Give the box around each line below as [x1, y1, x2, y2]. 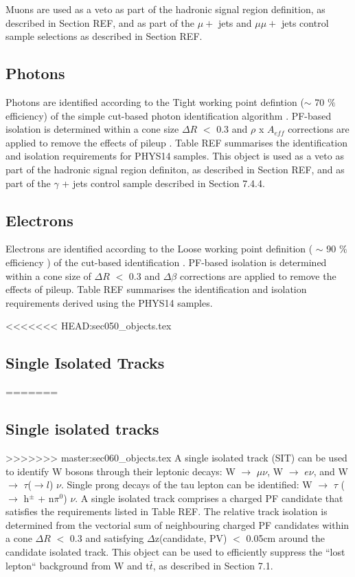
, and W [313, 464, 348, 478]
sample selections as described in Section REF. [5, 29, 203, 43]
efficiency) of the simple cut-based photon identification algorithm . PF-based [5, 108, 332, 122]
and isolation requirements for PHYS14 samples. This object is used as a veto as [5, 149, 344, 163]
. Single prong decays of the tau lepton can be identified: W [60, 477, 312, 492]
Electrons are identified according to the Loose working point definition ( [5, 241, 313, 256]
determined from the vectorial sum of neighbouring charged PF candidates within [5, 517, 350, 532]
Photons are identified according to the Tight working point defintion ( [5, 94, 304, 109]
